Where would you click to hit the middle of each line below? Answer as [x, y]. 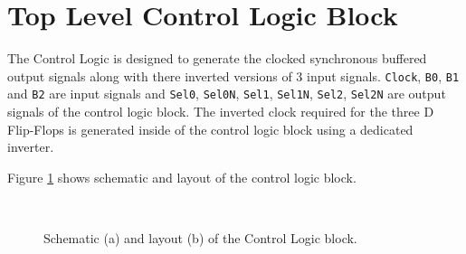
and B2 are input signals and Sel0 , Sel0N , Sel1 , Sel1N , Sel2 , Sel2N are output [227, 94]
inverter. [31, 147]
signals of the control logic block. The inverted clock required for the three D [221, 112]
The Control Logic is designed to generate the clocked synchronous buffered [217, 58]
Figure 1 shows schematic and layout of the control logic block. [182, 177]
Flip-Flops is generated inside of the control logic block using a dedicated [210, 129]
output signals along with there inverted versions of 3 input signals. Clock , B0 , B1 [233, 75]
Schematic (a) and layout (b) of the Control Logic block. [200, 238]
